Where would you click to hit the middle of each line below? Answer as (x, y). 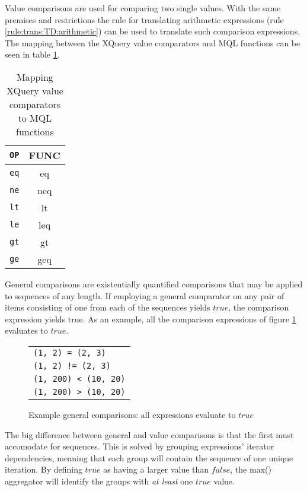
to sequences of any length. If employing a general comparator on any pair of (145, 295)
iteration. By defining (44, 469)
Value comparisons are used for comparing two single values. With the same (143, 8)
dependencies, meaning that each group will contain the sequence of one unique (149, 457)
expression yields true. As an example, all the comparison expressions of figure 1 (151, 319)
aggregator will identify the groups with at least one (99, 481)
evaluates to (26, 330)
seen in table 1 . (32, 54)
